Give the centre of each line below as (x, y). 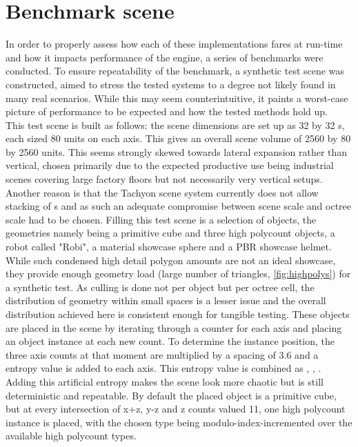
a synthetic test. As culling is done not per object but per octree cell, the (160, 287)
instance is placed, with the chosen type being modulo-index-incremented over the (179, 422)
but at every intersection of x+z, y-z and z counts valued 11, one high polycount (176, 409)
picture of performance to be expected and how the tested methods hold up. (167, 111)
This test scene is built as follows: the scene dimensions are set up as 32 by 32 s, (175, 125)
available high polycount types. (71, 436)
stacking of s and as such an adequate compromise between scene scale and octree (179, 206)
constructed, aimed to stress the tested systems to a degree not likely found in (171, 84)
